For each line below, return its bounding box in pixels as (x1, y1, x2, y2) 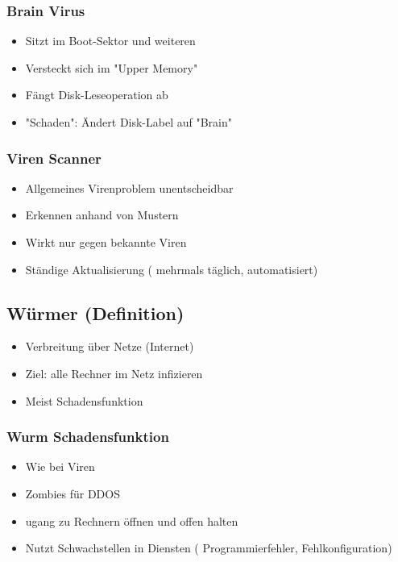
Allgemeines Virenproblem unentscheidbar (25, 179, 234, 196)
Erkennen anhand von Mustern (25, 206, 179, 223)
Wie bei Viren (25, 458, 95, 475)
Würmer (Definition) (6, 300, 184, 325)
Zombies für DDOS (25, 485, 120, 502)
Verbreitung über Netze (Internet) (25, 338, 194, 355)
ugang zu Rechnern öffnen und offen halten (25, 512, 238, 529)
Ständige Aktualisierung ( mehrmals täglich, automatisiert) (25, 260, 318, 277)
